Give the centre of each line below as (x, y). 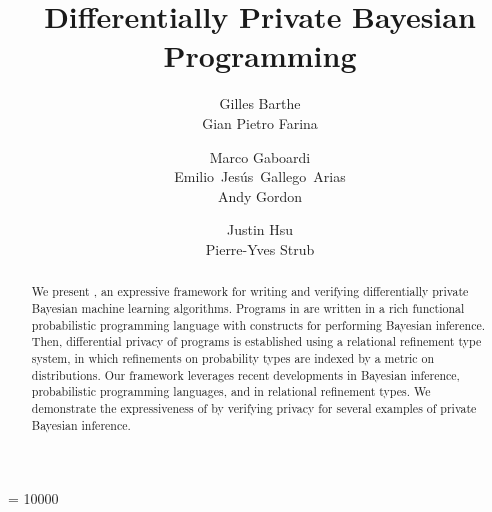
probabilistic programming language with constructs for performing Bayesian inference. (258, 324)
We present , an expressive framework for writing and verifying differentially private (250, 291)
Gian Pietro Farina (260, 122)
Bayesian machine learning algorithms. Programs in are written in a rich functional (248, 307)
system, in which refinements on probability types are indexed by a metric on (233, 357)
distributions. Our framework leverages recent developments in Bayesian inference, (245, 374)
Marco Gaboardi (260, 156)
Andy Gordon (260, 195)
